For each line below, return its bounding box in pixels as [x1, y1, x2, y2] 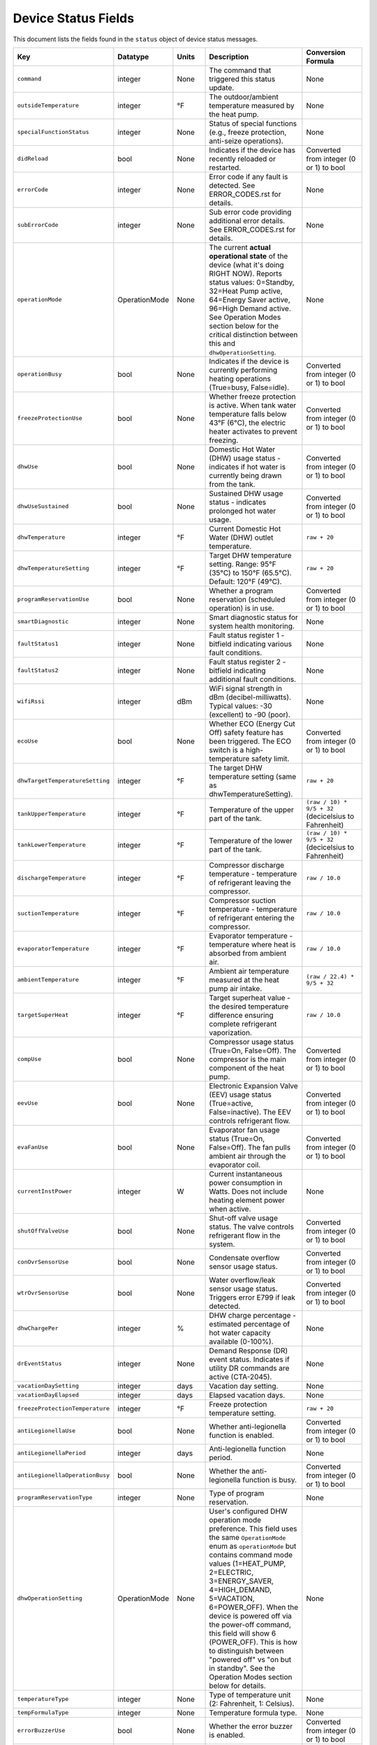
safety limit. [251, 754, 290, 764]
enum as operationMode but [209, 1541, 297, 1551]
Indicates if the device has [209, 145, 296, 155]
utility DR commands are [209, 1363, 290, 1373]
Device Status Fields [13, 10, 135, 26]
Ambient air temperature [209, 966, 290, 976]
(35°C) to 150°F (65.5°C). [209, 567, 293, 577]
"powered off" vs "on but [209, 1654, 292, 1664]
